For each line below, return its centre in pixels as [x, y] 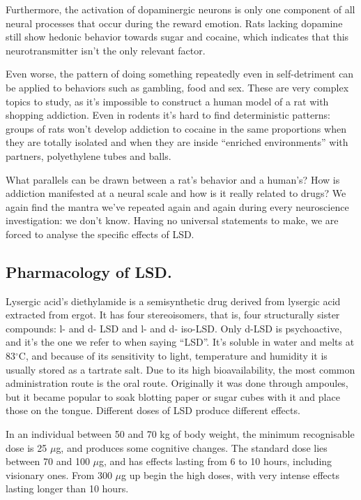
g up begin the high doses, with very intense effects [230, 475]
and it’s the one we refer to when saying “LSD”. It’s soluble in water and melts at [180, 342]
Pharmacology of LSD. [89, 271]
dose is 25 [26, 447]
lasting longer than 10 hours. [67, 488]
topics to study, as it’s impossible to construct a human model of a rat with [167, 101]
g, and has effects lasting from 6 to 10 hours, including [216, 461]
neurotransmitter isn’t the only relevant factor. [106, 50]
